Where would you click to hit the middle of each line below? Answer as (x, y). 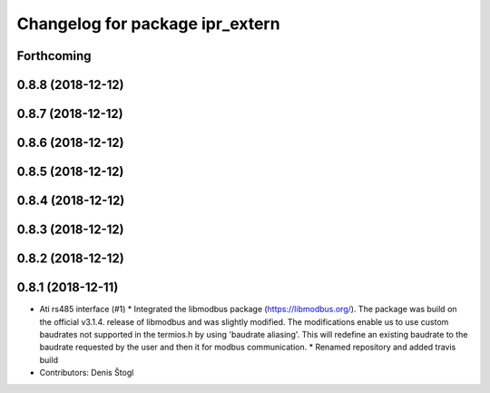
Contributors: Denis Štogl (87, 373)
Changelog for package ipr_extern (148, 24)
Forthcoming (54, 56)
